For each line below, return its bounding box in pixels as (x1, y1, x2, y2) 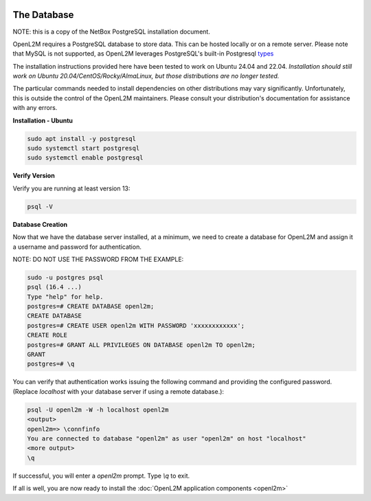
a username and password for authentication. (12, 243, 142, 251)
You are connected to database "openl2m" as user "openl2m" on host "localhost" (27, 434, 306, 443)
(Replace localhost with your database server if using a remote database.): (12, 387, 225, 395)
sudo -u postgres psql (27, 274, 104, 281)
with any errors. (12, 104, 58, 112)
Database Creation (12, 220, 68, 228)
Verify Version (12, 172, 55, 180)
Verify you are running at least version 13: (12, 184, 131, 192)
